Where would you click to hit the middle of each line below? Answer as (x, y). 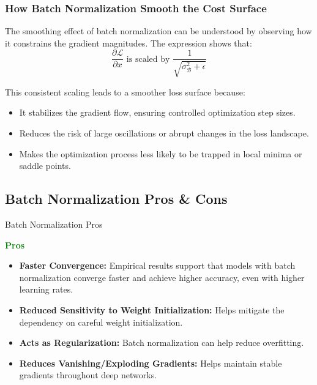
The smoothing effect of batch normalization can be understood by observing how (158, 31)
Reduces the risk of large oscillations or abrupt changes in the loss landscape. (164, 133)
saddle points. (45, 166)
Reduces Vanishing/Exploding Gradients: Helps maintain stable (151, 363)
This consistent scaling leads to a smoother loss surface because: (125, 92)
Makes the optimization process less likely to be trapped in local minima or (161, 153)
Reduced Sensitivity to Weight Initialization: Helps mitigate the (152, 310)
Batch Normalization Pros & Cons (116, 199)
